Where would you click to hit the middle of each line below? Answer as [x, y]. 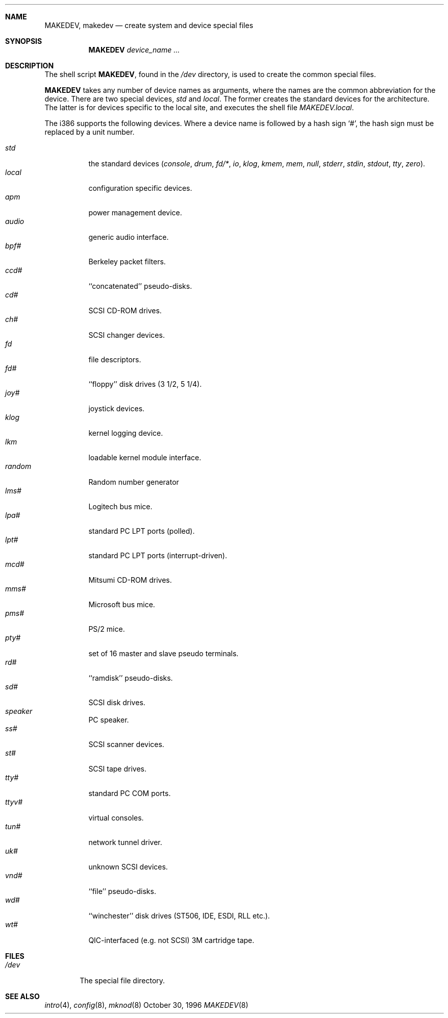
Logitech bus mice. [120, 506]
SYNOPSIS [24, 41]
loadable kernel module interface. [145, 457]
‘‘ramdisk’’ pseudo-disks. [131, 678]
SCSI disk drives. [117, 702]
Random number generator [134, 482]
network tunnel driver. [125, 842]
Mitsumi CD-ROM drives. [130, 580]
